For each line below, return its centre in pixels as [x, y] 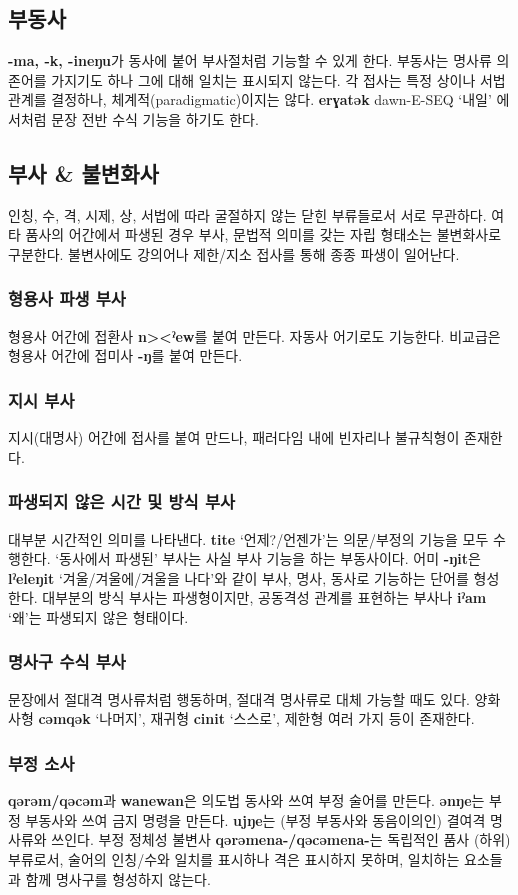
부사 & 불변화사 [83, 172]
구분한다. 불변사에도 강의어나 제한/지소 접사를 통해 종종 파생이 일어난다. [234, 253]
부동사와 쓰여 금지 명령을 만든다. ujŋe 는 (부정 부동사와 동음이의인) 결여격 [255, 819]
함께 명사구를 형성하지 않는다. [118, 878]
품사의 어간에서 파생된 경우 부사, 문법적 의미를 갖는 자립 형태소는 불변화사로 [263, 234]
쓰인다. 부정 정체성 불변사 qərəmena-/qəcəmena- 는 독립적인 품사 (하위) [281, 839]
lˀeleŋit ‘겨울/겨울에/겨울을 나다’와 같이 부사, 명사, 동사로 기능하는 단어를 [238, 577]
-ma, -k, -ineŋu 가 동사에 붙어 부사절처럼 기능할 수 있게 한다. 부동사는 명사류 [250, 60]
